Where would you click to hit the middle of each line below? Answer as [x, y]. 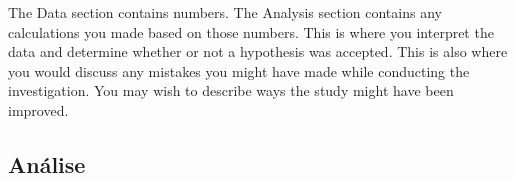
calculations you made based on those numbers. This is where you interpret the [251, 31]
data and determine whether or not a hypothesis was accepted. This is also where [258, 51]
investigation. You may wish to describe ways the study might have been [231, 90]
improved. [38, 109]
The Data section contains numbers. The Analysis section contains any [225, 12]
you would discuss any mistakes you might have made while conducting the [239, 70]
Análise [47, 163]
